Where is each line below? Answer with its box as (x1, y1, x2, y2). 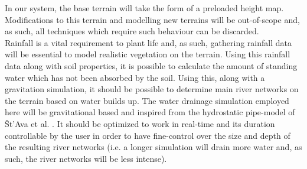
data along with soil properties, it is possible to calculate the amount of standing (5, 59, 298, 71)
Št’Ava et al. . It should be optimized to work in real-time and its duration (5, 117, 275, 129)
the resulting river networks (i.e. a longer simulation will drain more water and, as (5, 141, 302, 153)
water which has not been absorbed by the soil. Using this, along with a (5, 71, 265, 83)
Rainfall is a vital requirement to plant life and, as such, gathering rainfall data (5, 36, 292, 48)
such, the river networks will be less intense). (5, 152, 167, 164)
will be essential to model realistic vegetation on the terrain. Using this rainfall (5, 48, 290, 60)
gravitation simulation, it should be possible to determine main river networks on (5, 83, 299, 95)
